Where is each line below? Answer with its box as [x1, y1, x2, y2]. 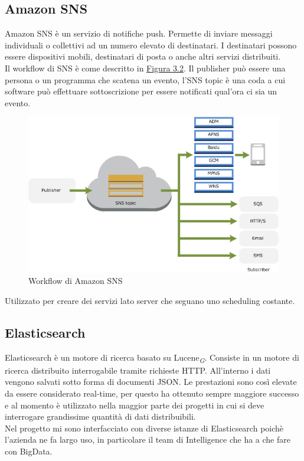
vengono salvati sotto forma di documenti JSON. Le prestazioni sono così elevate [5, 375, 297, 388]
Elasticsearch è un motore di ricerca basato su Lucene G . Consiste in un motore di [5, 351, 299, 365]
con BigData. [5, 445, 53, 457]
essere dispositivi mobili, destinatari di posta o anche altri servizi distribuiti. [5, 50, 281, 63]
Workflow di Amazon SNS [28, 274, 123, 287]
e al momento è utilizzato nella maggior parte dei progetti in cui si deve [5, 398, 264, 411]
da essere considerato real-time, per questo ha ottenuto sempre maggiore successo [5, 387, 299, 400]
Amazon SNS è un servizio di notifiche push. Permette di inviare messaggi [5, 27, 273, 40]
